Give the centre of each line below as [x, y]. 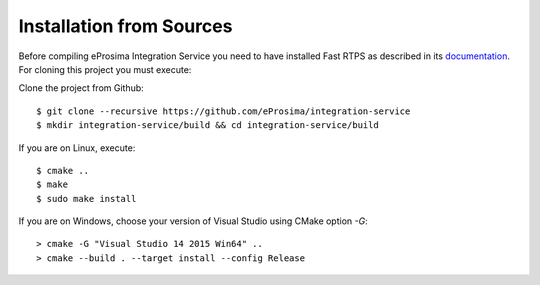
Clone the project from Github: [81, 88]
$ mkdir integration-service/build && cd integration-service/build [207, 125]
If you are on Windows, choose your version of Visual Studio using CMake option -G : [193, 221]
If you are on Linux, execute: [77, 147]
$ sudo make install [86, 198]
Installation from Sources [125, 26]
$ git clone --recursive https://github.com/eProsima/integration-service [223, 111]
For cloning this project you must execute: [105, 69]
